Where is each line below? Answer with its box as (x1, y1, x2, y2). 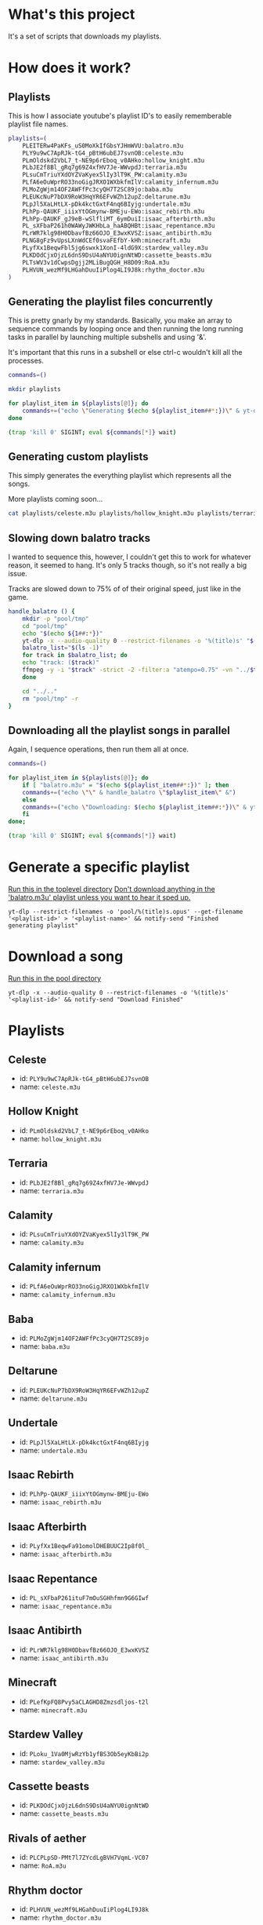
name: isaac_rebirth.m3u (19, 1497, 102, 1507)
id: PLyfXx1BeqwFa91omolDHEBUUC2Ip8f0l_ (19, 1541, 150, 1551)
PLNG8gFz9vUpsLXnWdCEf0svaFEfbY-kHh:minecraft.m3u (22, 237, 191, 245)
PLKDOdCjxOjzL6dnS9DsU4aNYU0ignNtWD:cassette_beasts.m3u (22, 251, 212, 259)
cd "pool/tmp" (22, 622, 68, 630)
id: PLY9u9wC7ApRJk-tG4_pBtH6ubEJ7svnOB (19, 1073, 150, 1083)
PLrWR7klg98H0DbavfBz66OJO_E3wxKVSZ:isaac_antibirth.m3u (22, 229, 212, 237)
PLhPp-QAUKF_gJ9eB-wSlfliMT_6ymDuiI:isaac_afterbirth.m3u (22, 214, 215, 223)
